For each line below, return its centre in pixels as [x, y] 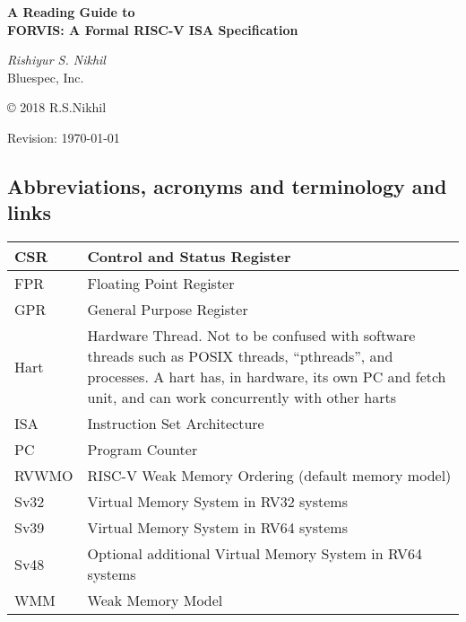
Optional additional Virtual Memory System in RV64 [255, 554]
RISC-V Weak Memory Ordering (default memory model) [269, 476]
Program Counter [142, 450]
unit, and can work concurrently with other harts [242, 398]
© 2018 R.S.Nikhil [57, 107]
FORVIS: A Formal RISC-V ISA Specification [153, 29]
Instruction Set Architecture [176, 424]
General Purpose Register [168, 310]
